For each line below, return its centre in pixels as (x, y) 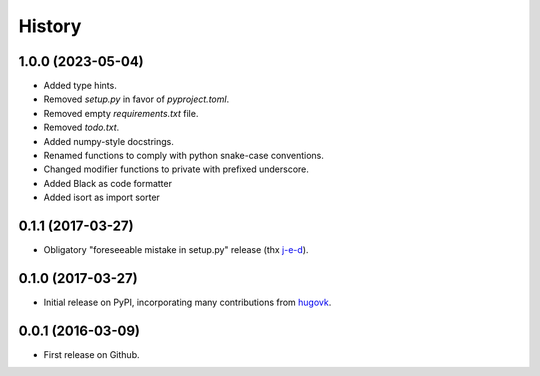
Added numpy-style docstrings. (109, 141)
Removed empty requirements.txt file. (121, 113)
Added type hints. (80, 86)
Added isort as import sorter (101, 197)
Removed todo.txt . (81, 127)
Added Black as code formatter (107, 183)
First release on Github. (91, 354)
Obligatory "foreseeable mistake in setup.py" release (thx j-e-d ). (176, 250)
